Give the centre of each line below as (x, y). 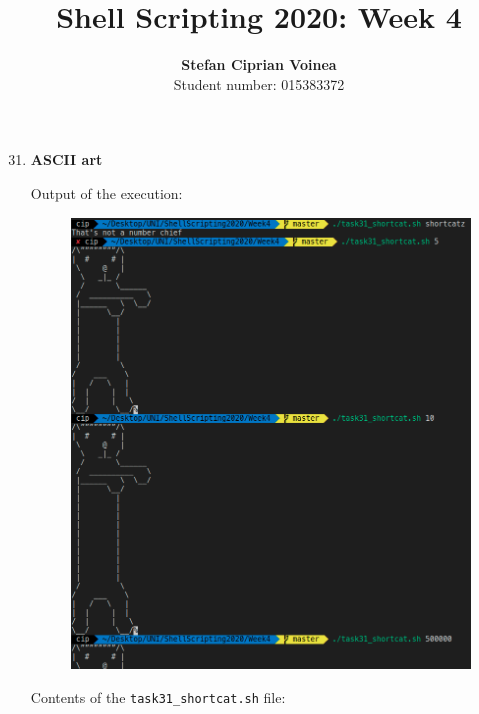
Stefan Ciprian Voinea (259, 64)
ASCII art (66, 159)
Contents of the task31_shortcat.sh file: (158, 696)
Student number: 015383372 (259, 83)
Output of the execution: (106, 192)
